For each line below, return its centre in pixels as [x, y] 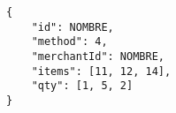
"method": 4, [69, 42]
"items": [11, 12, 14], [101, 71]
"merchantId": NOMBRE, [98, 56]
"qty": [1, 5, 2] [82, 86]
